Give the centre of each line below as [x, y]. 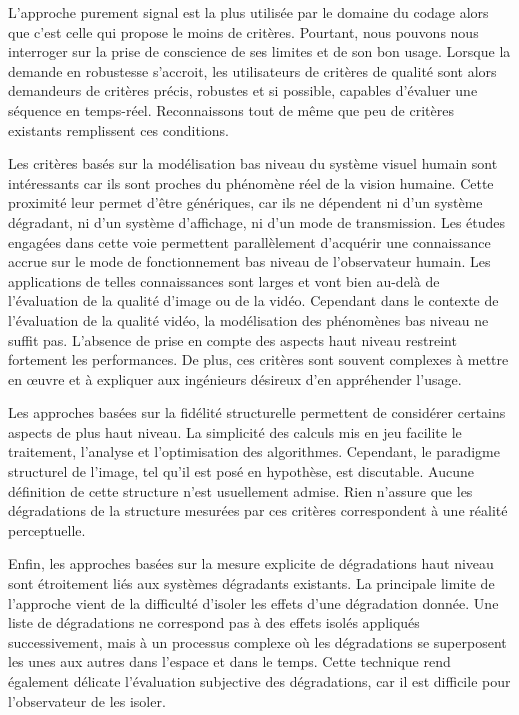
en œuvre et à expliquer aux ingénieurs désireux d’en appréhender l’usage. [235, 378]
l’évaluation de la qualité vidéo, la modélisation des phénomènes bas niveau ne [248, 319]
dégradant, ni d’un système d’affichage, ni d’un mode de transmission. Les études [257, 221]
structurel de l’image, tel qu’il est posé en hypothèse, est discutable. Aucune [241, 471]
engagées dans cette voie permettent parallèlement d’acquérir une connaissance [249, 241]
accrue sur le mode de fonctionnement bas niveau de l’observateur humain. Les [249, 261]
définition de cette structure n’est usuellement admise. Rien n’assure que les [240, 490]
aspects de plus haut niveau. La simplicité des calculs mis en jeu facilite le [235, 431]
